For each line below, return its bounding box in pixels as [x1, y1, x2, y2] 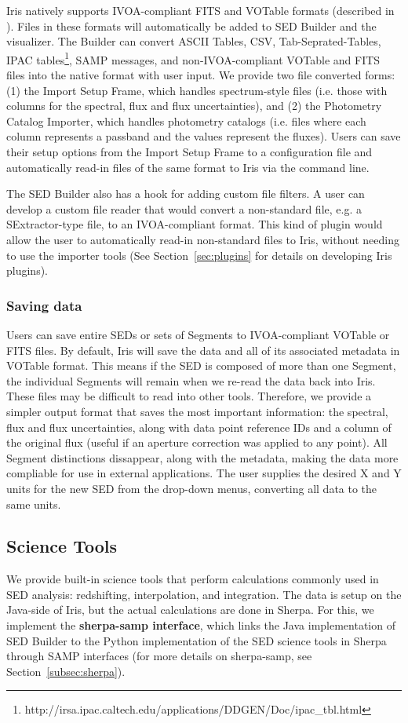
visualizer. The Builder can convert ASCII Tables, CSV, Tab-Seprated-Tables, [6, 33, 381, 49]
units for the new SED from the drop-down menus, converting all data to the [6, 480, 377, 496]
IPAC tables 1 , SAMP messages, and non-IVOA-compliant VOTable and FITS [6, 49, 381, 68]
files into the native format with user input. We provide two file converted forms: [6, 67, 395, 83]
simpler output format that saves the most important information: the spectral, [6, 403, 388, 419]
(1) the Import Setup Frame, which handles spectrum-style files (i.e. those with [6, 82, 388, 98]
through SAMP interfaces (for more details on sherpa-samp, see [6, 648, 312, 664]
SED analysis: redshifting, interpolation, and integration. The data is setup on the [6, 586, 402, 602]
